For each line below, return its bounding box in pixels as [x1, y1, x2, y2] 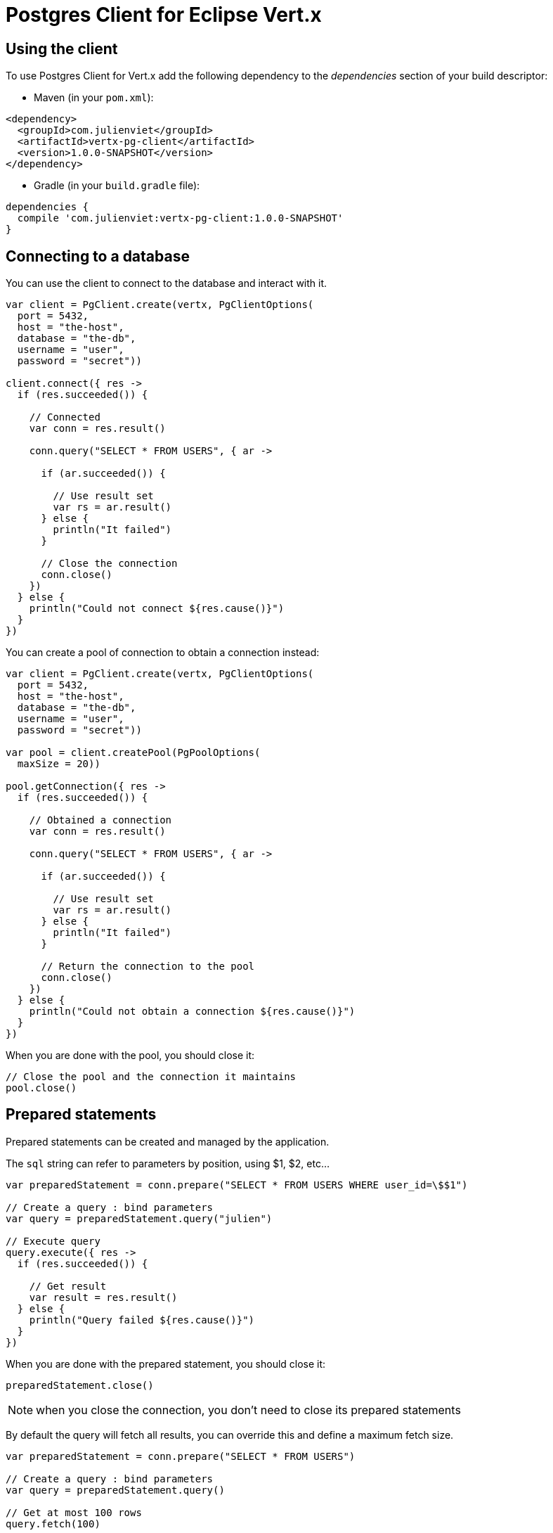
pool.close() [6, 1082, 77, 1094]
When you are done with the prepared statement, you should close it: [6, 1357, 326, 1370]
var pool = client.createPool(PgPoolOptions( [6, 747, 261, 759]
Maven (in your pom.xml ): [34, 91, 154, 104]
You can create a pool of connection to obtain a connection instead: [6, 646, 320, 659]
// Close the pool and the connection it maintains [6, 1071, 297, 1083]
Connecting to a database [6, 247, 190, 265]
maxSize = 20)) [17, 758, 100, 770]
